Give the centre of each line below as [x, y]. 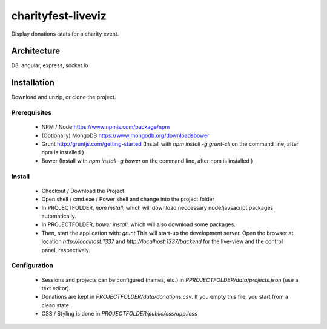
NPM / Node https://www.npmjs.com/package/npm [106, 127]
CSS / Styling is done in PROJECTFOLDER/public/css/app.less [120, 314]
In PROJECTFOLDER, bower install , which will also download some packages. [138, 224]
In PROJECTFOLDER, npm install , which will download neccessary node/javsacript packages [157, 207]
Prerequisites [31, 113]
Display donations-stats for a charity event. [65, 34]
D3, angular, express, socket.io [50, 65]
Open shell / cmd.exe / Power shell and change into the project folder [128, 199]
